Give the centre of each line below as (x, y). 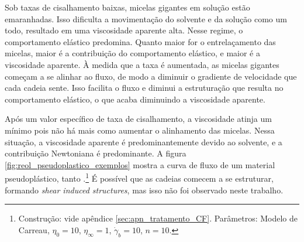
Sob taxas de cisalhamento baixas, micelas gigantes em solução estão (127, 7)
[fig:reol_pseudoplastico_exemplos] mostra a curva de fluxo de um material (140, 164)
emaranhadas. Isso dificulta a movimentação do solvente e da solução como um (146, 18)
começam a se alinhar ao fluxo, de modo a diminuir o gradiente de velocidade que (151, 76)
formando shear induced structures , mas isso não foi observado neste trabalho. (144, 190)
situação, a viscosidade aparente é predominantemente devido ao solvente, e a (144, 142)
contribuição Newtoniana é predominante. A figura (96, 153)
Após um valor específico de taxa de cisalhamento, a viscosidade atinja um (138, 119)
